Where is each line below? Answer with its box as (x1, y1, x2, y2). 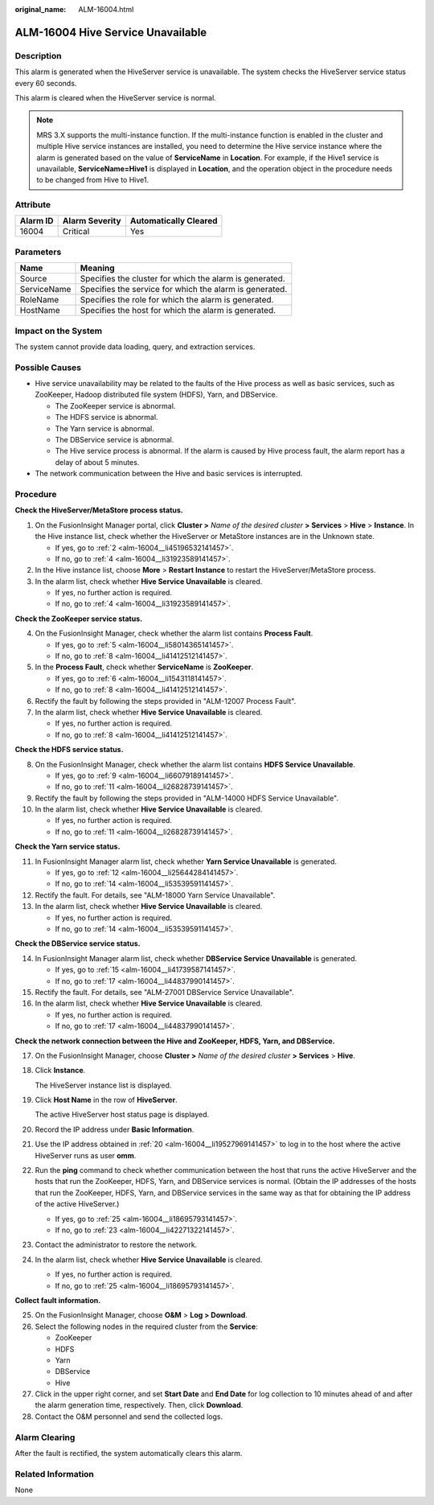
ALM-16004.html (78, 5, 134, 14)
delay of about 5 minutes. (55, 457, 140, 467)
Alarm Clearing (14, 1432, 76, 1443)
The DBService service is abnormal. (55, 435, 174, 445)
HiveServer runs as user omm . (35, 1150, 137, 1160)
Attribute (14, 199, 51, 211)
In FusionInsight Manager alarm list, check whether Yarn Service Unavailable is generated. (35, 857, 338, 866)
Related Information (14, 1468, 94, 1479)
